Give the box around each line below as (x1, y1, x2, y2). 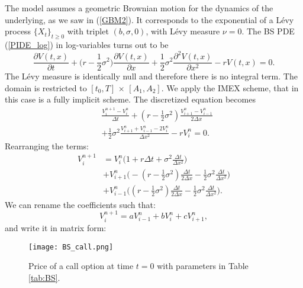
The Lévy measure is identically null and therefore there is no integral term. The (5, 70, 298, 82)
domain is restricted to (5, 81, 87, 94)
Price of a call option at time (28, 260, 134, 272)
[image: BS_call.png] (28, 242, 114, 251)
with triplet (67, 25, 109, 37)
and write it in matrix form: (5, 221, 107, 233)
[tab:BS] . (28, 271, 60, 283)
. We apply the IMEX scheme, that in (161, 81, 299, 94)
